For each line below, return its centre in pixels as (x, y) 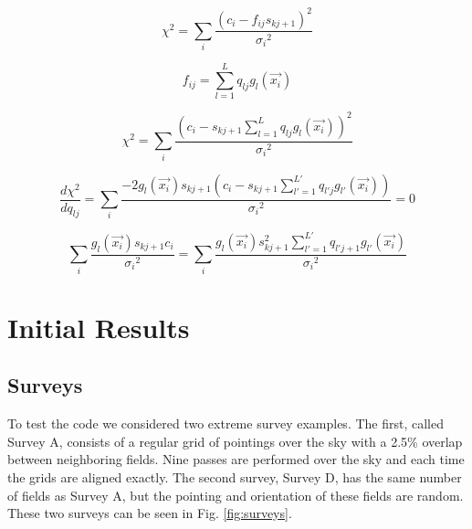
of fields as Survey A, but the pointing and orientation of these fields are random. (236, 495)
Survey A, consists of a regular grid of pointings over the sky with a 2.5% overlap (235, 441)
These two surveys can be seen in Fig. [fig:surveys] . (150, 513)
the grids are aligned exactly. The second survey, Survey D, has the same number (235, 476)
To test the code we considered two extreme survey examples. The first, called (226, 423)
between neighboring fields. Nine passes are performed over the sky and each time (236, 459)
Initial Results (99, 327)
